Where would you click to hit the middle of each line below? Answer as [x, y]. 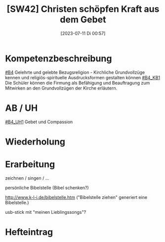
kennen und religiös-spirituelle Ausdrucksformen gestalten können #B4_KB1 [83, 77]
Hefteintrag [29, 232]
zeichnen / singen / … [27, 178]
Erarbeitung [30, 164]
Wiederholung [35, 142]
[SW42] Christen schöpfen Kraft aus [83, 9]
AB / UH [21, 108]
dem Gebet [83, 20]
